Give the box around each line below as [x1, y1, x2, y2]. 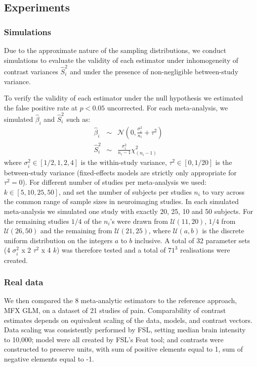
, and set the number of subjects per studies [58, 186, 192, 197]
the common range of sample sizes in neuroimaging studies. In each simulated [4, 196, 239, 207]
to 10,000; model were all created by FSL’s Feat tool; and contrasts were [4, 334, 224, 344]
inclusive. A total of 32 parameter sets [134, 235, 250, 245]
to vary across [202, 186, 245, 197]
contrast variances [4, 66, 58, 76]
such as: [66, 114, 90, 124]
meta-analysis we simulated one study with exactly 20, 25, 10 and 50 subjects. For [4, 206, 253, 216]
